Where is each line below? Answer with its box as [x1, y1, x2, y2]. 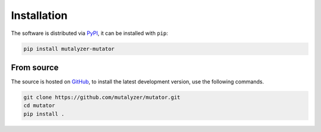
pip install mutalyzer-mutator [23, 45, 115, 52]
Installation [11, 9, 68, 22]
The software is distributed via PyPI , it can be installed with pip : [11, 30, 168, 37]
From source [11, 62, 59, 72]
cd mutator [23, 102, 55, 109]
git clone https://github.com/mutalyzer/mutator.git [23, 94, 181, 101]
